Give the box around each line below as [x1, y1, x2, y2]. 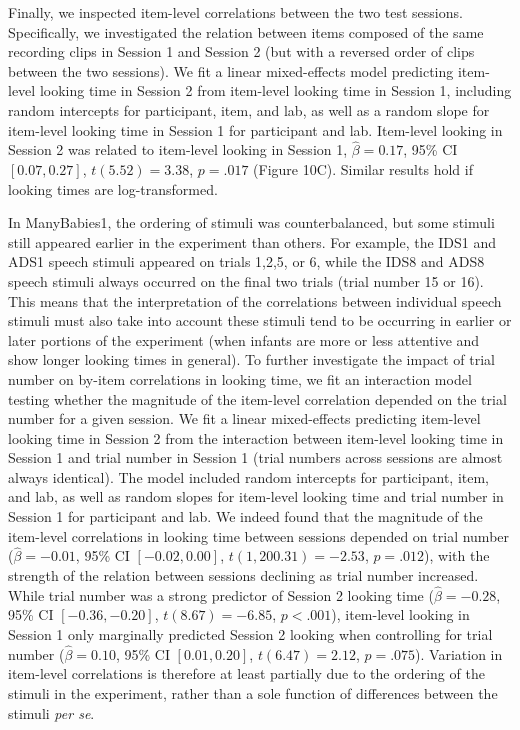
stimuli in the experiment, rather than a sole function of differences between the [8, 683, 498, 704]
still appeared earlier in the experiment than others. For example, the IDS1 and [8, 231, 497, 252]
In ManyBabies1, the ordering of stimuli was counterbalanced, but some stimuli [8, 212, 495, 233]
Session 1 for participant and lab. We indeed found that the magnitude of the [8, 506, 483, 527]
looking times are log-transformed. [8, 178, 218, 199]
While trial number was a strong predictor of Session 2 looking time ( [8, 584, 434, 605]
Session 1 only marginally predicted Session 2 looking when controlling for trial [8, 624, 493, 645]
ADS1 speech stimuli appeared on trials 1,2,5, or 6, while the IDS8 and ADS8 [8, 251, 485, 272]
